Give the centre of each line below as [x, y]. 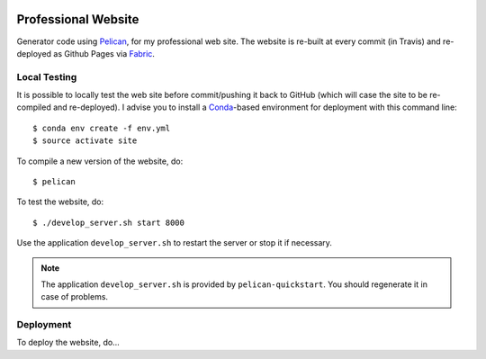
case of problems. [74, 297]
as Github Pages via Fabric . [104, 53]
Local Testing [47, 76]
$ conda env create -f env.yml [102, 128]
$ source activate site [85, 141]
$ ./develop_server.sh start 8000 [108, 222]
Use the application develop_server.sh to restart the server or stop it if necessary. [175, 243]
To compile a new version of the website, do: [100, 161]
